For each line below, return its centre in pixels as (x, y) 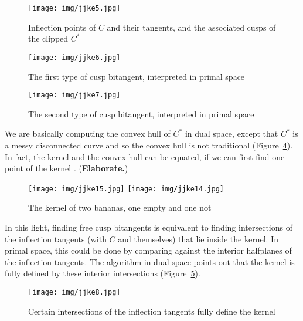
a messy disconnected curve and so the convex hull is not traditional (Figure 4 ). (149, 145)
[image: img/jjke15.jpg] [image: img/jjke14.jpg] (126, 189)
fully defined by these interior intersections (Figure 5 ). (103, 273)
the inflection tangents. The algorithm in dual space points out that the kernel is (150, 261)
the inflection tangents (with (56, 239)
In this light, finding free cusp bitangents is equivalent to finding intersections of (149, 227)
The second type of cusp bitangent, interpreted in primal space (141, 114)
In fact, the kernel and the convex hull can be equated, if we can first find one (145, 156)
